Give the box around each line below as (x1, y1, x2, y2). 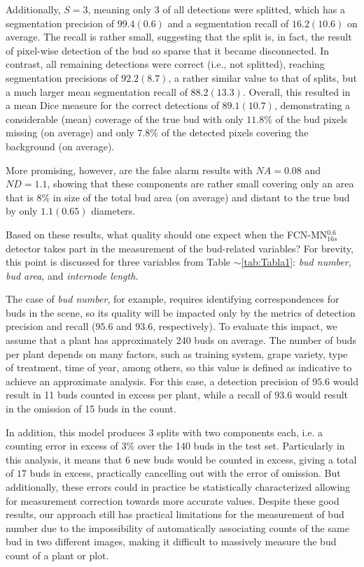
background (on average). (6, 138, 115, 153)
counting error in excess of (6, 438, 118, 453)
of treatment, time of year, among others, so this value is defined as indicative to (6, 360, 352, 375)
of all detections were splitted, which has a (162, 2, 345, 16)
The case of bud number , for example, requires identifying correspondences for (6, 292, 339, 306)
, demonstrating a (274, 98, 351, 113)
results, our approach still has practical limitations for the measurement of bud (6, 507, 344, 522)
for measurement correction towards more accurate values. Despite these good (6, 493, 339, 508)
